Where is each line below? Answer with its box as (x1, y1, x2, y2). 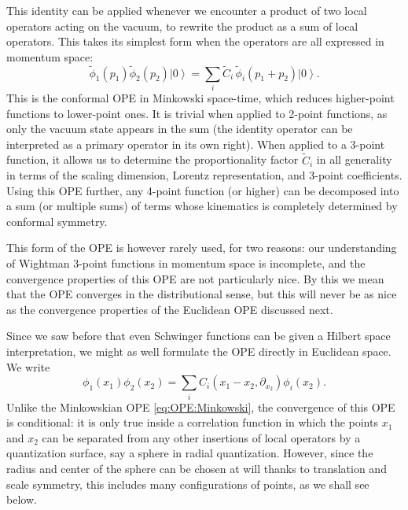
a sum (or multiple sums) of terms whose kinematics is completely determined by (6, 198, 398, 214)
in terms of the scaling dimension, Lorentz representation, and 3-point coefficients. (6, 167, 402, 183)
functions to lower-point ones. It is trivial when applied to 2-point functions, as (6, 105, 388, 121)
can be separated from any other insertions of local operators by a (42, 429, 361, 445)
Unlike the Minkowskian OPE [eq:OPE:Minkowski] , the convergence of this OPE (6, 398, 395, 415)
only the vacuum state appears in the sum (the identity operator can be (6, 120, 353, 137)
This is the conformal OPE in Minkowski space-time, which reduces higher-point (6, 89, 395, 105)
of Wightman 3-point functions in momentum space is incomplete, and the (6, 255, 366, 272)
